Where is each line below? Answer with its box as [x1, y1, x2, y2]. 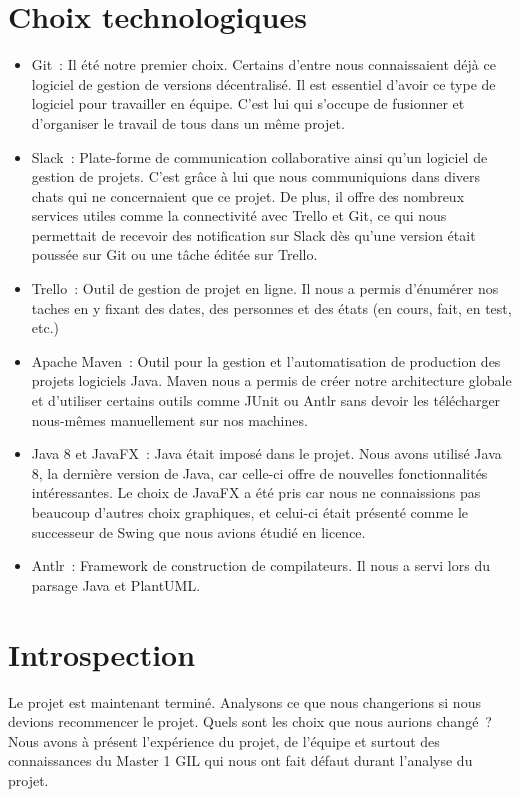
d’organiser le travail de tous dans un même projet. [31, 112, 345, 133]
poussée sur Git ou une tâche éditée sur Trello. [31, 244, 318, 265]
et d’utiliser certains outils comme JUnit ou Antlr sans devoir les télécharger [31, 390, 501, 411]
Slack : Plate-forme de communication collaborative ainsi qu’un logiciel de [31, 146, 488, 167]
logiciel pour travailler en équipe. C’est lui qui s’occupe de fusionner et [31, 93, 465, 114]
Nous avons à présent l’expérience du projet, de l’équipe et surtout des [8, 730, 440, 751]
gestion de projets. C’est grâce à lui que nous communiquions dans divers [31, 166, 481, 187]
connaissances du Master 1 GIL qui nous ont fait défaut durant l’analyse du [8, 750, 473, 771]
